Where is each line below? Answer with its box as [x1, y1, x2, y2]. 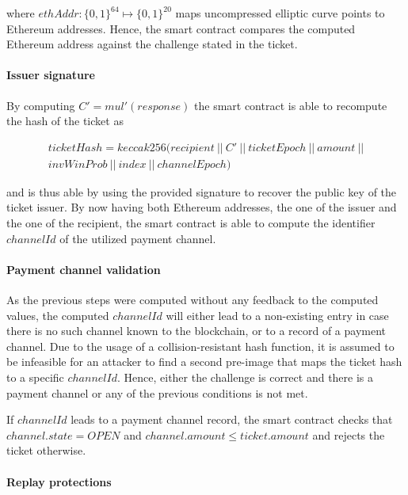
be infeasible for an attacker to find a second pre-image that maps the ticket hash [6, 353, 402, 370]
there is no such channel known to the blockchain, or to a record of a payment [6, 322, 387, 339]
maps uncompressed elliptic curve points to [175, 5, 385, 21]
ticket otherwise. [6, 442, 86, 459]
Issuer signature [6, 67, 95, 83]
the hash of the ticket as [6, 112, 124, 129]
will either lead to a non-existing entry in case [166, 307, 389, 323]
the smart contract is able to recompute [194, 97, 387, 113]
